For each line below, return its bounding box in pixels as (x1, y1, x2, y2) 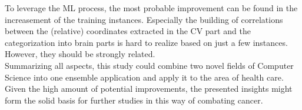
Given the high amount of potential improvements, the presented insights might (5, 82, 293, 95)
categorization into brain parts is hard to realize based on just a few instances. (5, 36, 288, 48)
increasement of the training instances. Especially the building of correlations (5, 13, 283, 25)
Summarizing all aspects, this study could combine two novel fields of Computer (5, 59, 294, 71)
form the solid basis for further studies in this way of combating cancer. (5, 94, 263, 106)
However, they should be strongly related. (5, 48, 155, 60)
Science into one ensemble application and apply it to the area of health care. (5, 71, 284, 83)
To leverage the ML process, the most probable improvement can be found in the (5, 2, 298, 14)
